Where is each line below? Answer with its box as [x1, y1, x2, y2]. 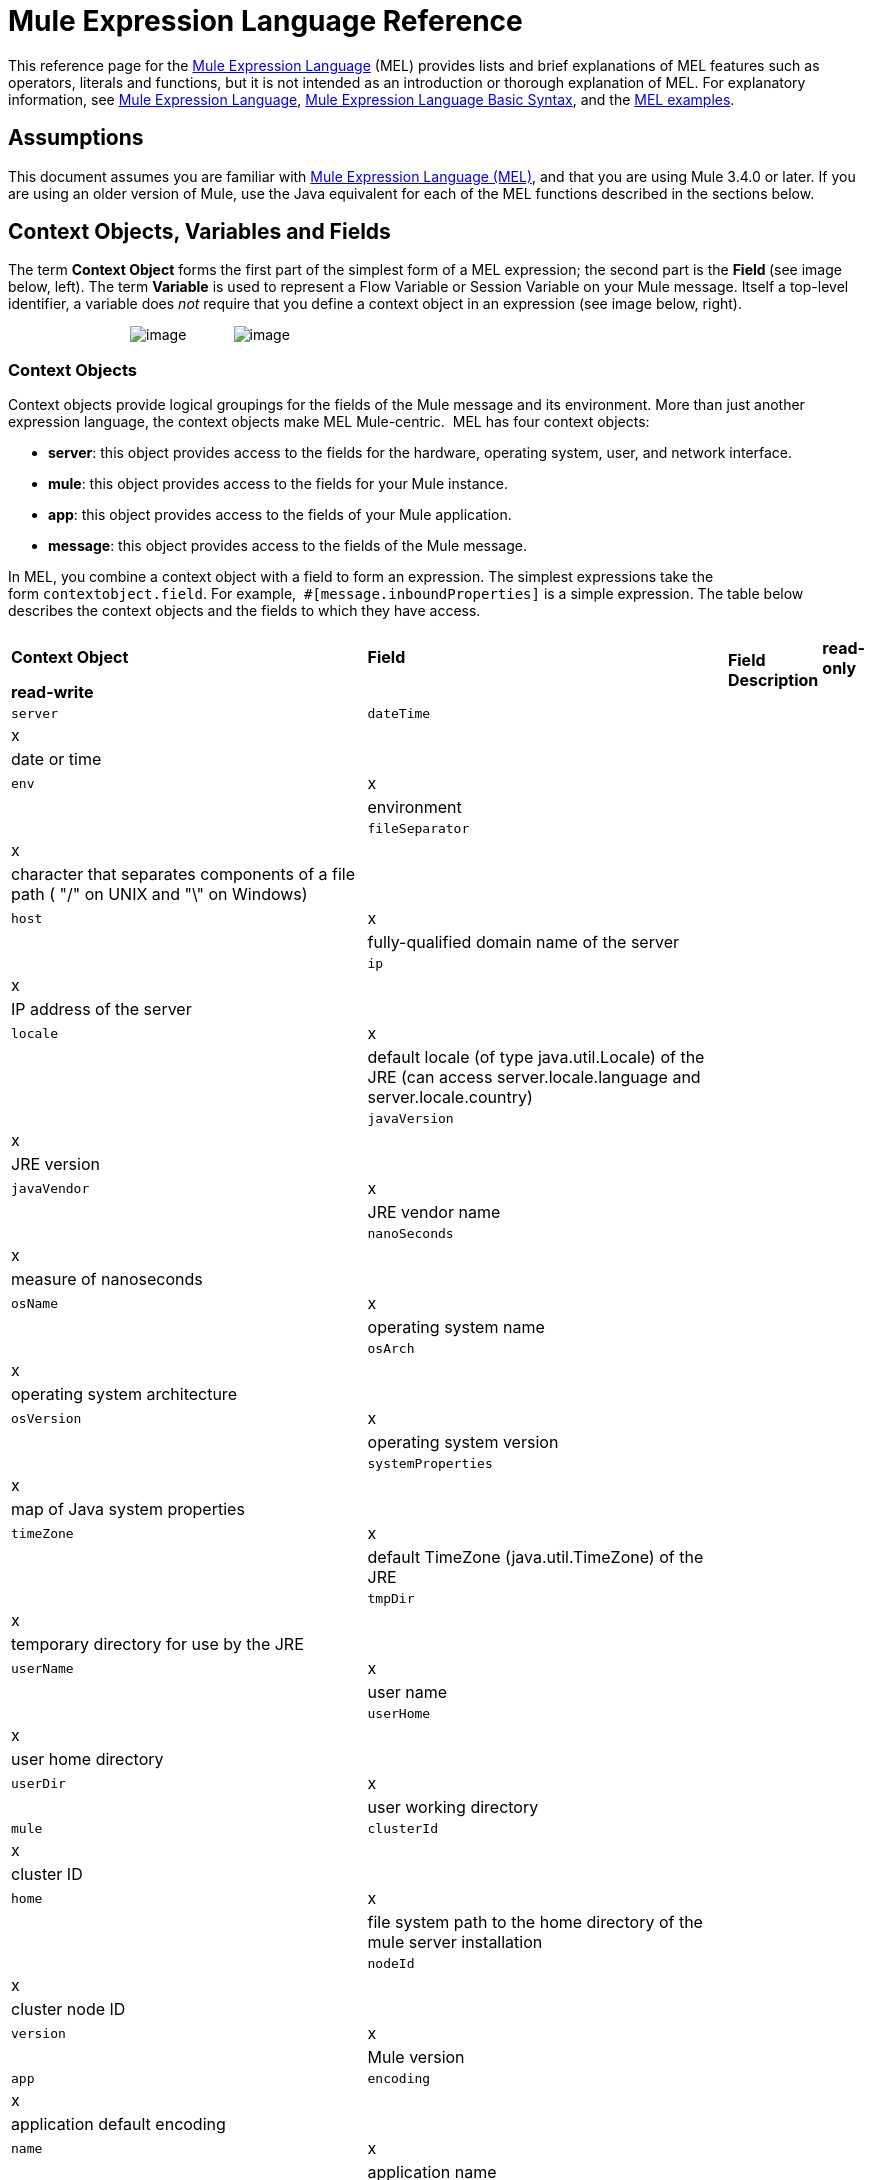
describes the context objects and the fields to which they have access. [8, 602, 481, 620]
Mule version [367, 2047, 465, 2068]
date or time [11, 749, 102, 770]
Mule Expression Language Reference [8, 4, 523, 38]
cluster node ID [11, 1999, 126, 2020]
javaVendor [11, 1180, 90, 1196]
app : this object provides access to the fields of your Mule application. [48, 506, 512, 524]
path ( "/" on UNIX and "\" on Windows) [11, 884, 308, 905]
